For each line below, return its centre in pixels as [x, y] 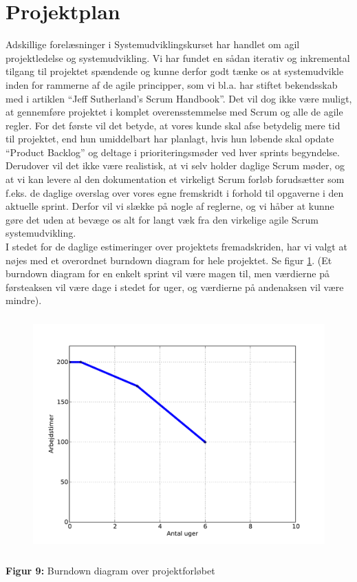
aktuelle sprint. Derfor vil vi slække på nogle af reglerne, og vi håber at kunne [170, 206]
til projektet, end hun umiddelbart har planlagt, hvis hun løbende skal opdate [170, 139]
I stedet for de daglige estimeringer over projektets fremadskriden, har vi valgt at [176, 247]
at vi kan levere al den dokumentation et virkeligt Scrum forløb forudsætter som [175, 179]
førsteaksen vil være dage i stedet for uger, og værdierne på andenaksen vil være [175, 287]
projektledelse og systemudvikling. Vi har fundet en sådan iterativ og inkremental [178, 57]
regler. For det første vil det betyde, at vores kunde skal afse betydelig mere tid [173, 125]
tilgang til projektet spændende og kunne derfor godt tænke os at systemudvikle [175, 71]
